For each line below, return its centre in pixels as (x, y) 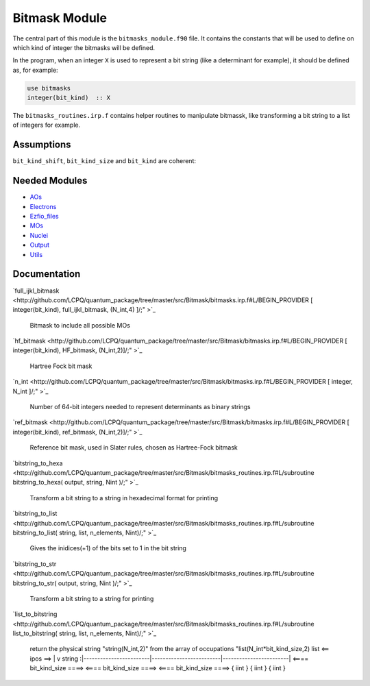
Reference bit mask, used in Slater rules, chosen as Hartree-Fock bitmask (134, 448)
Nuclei (39, 235)
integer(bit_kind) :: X (69, 98)
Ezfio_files (45, 217)
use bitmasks (49, 88)
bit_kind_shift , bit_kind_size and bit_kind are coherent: (104, 161)
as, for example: (35, 70)
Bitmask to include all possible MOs (80, 325)
